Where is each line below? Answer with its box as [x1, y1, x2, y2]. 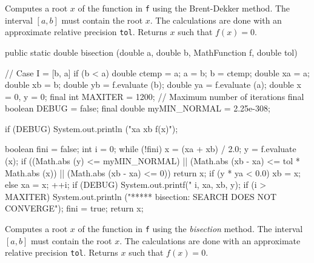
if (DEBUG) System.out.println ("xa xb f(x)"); [5, 122, 178, 135]
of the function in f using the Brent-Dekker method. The [78, 2, 290, 14]
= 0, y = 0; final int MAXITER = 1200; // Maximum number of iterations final [5, 90, 304, 102]
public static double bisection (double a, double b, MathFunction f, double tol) [5, 45, 298, 58]
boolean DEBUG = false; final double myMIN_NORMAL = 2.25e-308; [5, 102, 270, 115]
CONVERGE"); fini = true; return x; [5, 202, 144, 215]
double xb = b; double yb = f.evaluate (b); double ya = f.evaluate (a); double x [5, 78, 301, 91]
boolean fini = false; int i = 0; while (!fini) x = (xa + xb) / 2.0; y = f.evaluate [5, 142, 296, 155]
